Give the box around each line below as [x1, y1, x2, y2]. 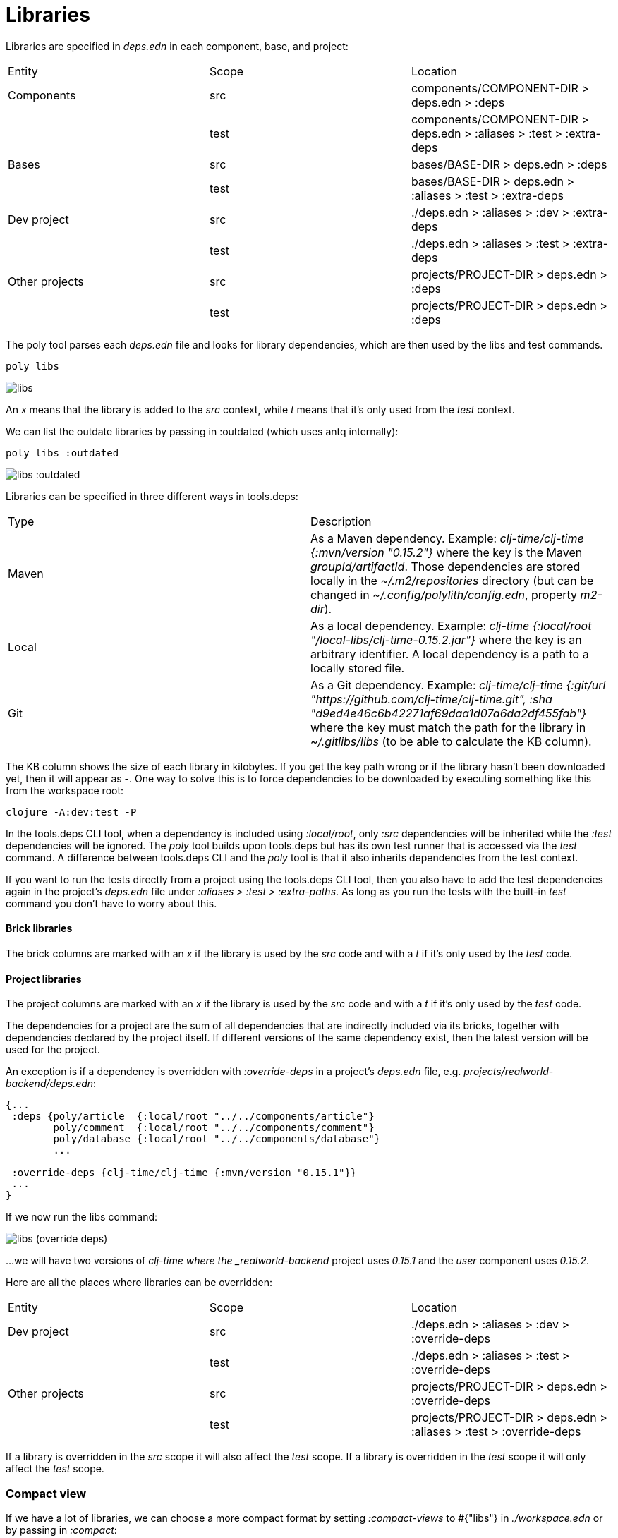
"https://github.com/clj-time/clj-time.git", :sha [310, 691, 552, 706]
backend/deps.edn [6, 1077, 94, 1090]
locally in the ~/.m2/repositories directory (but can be [310, 573, 594, 588]
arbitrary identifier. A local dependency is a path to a [310, 646, 589, 661]
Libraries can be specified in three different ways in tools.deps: [6, 490, 298, 502]
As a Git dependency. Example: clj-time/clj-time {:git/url [310, 677, 606, 692]
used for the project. [6, 1043, 100, 1056]
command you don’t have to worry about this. [6, 897, 217, 909]
